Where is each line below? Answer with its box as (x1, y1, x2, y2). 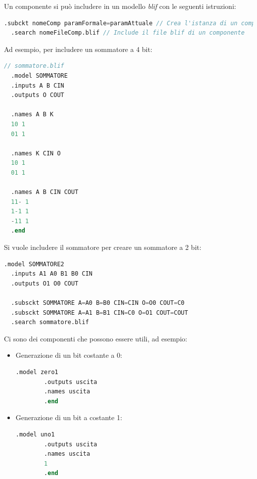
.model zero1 (15, 369, 58, 376)
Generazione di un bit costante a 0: (15, 350, 123, 360)
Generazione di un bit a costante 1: (15, 412, 123, 423)
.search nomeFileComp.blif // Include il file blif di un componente (11, 29, 245, 37)
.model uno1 (15, 431, 55, 438)
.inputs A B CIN (11, 82, 64, 89)
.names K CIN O (11, 149, 61, 157)
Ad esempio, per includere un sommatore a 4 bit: (4, 44, 153, 54)
